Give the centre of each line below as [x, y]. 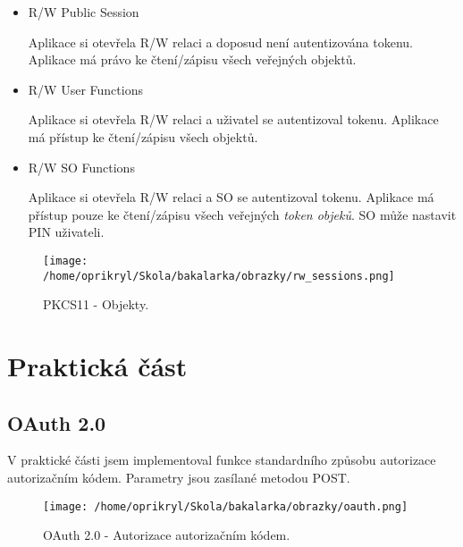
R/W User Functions [85, 89]
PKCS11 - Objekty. [96, 304]
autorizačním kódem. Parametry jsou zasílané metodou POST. [179, 478]
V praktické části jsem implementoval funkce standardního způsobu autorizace [222, 460]
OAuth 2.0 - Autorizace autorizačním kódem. [167, 535]
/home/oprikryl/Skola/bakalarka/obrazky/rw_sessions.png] [219, 276]
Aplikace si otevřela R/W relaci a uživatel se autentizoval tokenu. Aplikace [233, 119]
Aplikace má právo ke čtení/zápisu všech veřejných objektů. [192, 59]
